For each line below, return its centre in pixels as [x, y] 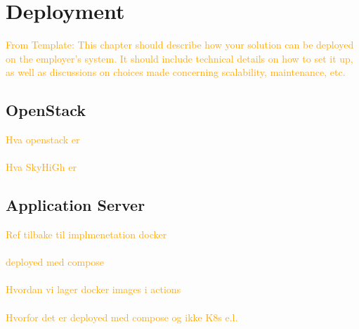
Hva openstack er [43, 140]
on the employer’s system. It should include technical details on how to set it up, [179, 58]
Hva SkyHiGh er [41, 167]
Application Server [76, 205]
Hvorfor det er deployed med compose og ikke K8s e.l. [122, 317]
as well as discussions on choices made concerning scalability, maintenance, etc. [176, 72]
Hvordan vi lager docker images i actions [93, 289]
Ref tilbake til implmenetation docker [86, 234]
